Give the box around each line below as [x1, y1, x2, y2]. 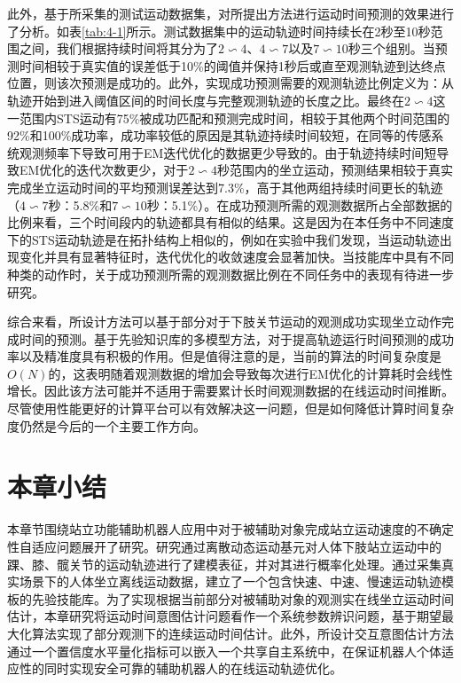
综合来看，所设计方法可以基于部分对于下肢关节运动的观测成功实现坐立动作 [7, 312, 441, 331]
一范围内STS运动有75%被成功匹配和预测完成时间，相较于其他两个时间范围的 [7, 108, 450, 127]
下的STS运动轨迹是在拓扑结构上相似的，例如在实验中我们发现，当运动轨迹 [7, 230, 440, 248]
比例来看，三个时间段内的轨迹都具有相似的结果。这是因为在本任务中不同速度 [7, 213, 454, 232]
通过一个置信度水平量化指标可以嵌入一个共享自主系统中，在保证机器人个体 [7, 641, 441, 660]
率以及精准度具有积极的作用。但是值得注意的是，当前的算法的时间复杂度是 [7, 347, 441, 365]
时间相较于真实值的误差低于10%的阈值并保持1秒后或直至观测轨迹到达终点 [19, 56, 446, 75]
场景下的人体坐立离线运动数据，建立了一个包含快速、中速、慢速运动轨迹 [19, 572, 441, 591]
